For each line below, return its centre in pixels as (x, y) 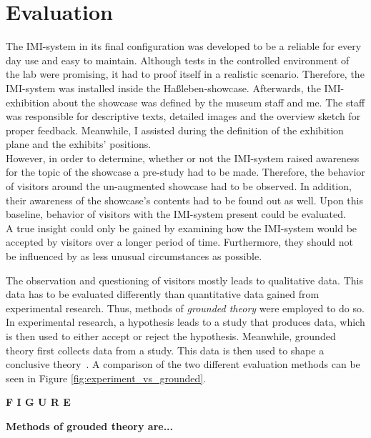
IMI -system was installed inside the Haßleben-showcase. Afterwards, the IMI (173, 88)
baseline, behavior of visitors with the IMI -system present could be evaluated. (176, 214)
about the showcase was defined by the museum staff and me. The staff (209, 102)
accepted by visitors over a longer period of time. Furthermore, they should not (180, 242)
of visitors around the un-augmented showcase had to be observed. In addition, (179, 186)
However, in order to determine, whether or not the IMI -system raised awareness (183, 158)
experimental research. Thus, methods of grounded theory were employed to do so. (185, 308)
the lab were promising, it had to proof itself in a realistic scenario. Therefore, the (185, 74)
